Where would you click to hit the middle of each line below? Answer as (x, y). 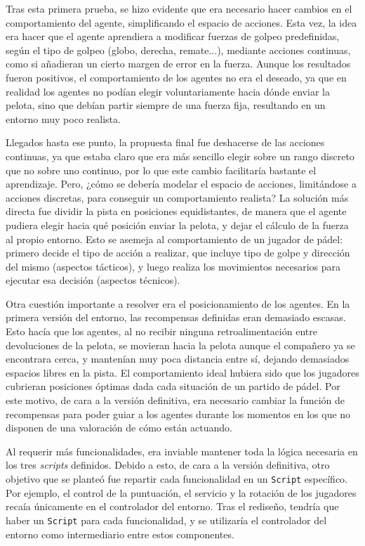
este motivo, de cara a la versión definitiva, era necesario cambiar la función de (175, 400)
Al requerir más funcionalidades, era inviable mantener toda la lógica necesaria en (182, 451)
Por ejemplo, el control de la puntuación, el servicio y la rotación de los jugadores (181, 492)
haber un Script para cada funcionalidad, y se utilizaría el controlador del (166, 520)
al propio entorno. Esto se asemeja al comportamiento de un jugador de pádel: (174, 239)
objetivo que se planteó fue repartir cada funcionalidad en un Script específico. (177, 479)
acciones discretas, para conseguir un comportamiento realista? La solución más (177, 197)
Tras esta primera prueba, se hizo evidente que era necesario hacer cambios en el (179, 8)
